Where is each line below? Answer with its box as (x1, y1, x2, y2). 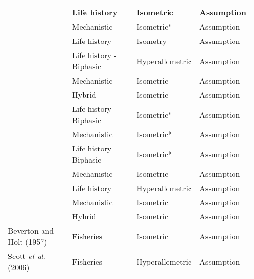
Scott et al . (8, 250, 45, 261)
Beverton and (8, 225, 54, 236)
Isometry (136, 35, 167, 46)
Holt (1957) (8, 236, 47, 247)
